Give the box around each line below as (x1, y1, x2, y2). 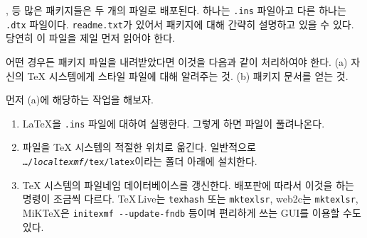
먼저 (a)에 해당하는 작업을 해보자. (6, 92, 154, 107)
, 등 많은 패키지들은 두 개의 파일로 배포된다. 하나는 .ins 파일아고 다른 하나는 (6, 3, 346, 17)
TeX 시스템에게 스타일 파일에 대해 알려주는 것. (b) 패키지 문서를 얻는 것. (27, 68, 349, 83)
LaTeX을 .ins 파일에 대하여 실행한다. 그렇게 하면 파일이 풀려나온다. (22, 115, 325, 130)
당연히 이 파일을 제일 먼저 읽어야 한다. (6, 30, 175, 45)
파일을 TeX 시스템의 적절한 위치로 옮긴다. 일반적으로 (22, 140, 256, 154)
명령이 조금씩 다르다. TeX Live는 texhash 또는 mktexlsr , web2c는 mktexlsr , (22, 191, 358, 206)
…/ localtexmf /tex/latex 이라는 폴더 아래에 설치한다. (22, 153, 257, 168)
